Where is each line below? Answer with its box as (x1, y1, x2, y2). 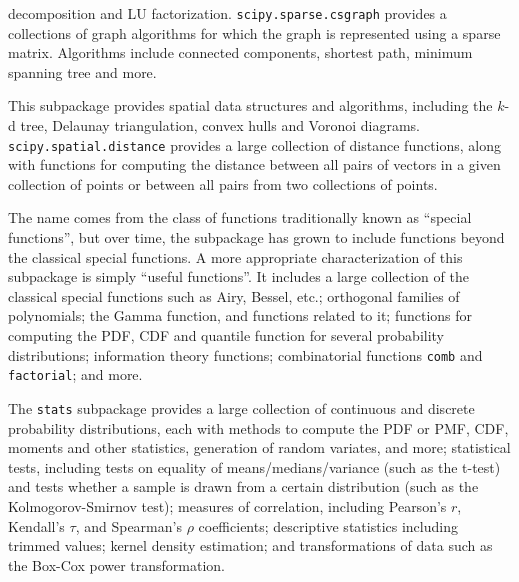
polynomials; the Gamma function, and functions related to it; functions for (8, 305, 473, 326)
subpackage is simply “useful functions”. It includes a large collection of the (8, 266, 469, 287)
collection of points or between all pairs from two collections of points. (8, 173, 438, 194)
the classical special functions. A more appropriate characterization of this (8, 246, 463, 267)
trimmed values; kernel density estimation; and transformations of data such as (8, 535, 493, 556)
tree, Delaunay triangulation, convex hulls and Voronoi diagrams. (20, 115, 421, 136)
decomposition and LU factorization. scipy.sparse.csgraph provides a (8, 3, 447, 23)
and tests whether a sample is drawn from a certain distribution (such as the (8, 476, 479, 497)
